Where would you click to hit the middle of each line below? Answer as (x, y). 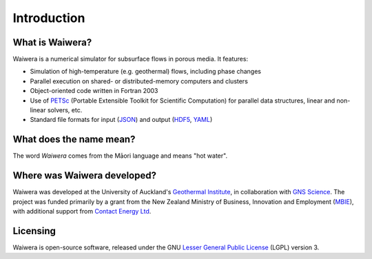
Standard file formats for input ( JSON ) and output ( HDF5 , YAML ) (121, 120)
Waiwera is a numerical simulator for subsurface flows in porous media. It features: (130, 59)
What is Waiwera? (52, 42)
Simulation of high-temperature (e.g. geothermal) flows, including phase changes (146, 72)
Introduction (49, 18)
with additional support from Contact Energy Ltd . (82, 211)
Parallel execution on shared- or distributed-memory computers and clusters (139, 81)
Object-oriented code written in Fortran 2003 (94, 91)
